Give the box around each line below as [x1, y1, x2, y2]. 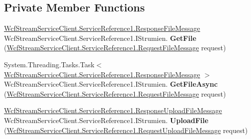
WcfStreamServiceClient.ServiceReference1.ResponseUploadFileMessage [4, 105, 222, 116]
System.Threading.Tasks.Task [4, 59, 94, 69]
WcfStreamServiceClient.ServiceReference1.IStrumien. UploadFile [4, 115, 209, 125]
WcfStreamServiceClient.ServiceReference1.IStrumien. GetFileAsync [4, 79, 218, 89]
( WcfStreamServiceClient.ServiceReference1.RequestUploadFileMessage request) [4, 125, 248, 135]
